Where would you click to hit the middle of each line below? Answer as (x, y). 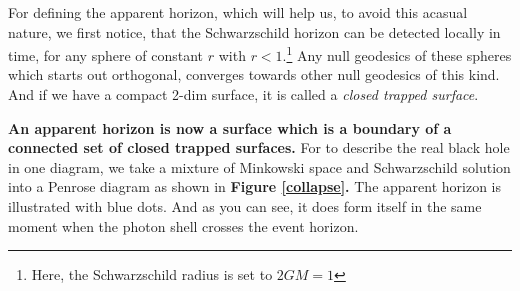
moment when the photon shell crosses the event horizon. (183, 225)
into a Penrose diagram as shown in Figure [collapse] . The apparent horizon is (255, 186)
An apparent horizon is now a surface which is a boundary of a (230, 127)
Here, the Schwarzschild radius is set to (152, 274)
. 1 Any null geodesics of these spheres (397, 53)
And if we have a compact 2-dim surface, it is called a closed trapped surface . (243, 94)
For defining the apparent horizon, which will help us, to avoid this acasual (238, 12)
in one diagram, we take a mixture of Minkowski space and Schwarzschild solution (259, 166)
